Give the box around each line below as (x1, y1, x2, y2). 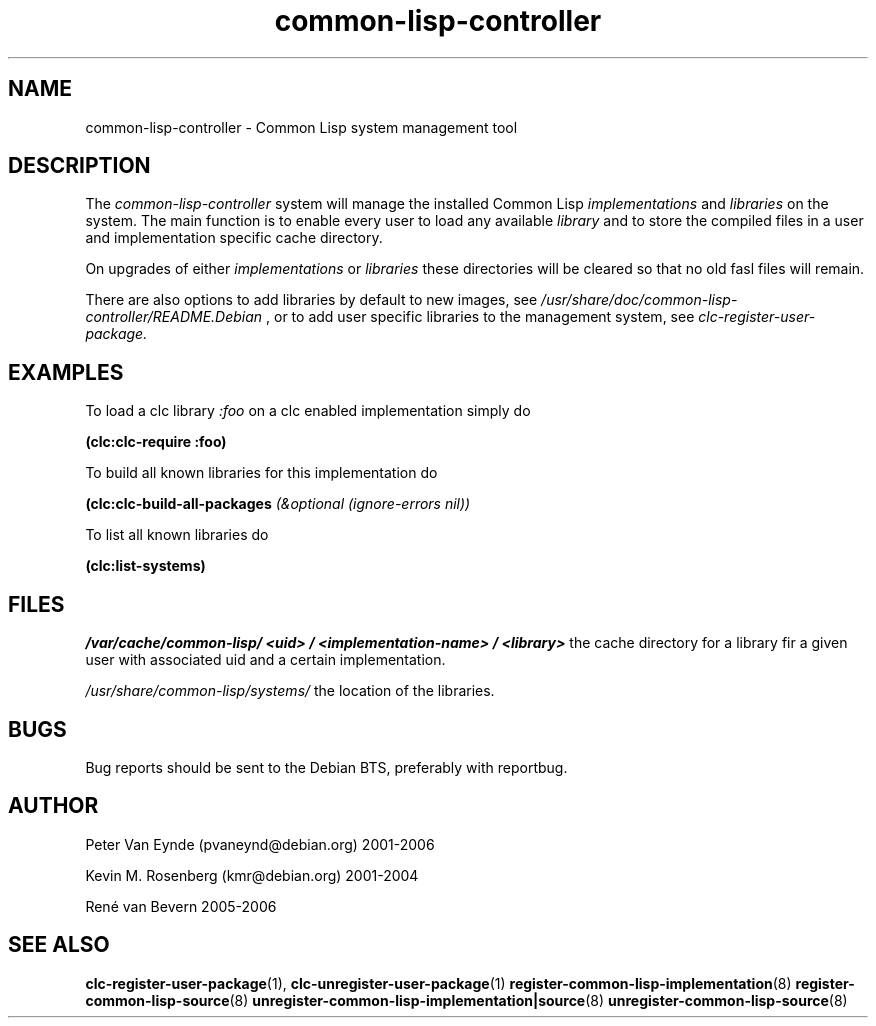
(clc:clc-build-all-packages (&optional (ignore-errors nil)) (85, 495, 471, 513)
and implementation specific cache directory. (85, 229, 383, 247)
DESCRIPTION (8, 153, 151, 179)
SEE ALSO (8, 932, 110, 958)
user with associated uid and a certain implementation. (85, 651, 446, 669)
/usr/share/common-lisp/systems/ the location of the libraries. (85, 682, 495, 700)
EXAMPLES (8, 359, 124, 385)
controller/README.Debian (85, 308, 263, 326)
